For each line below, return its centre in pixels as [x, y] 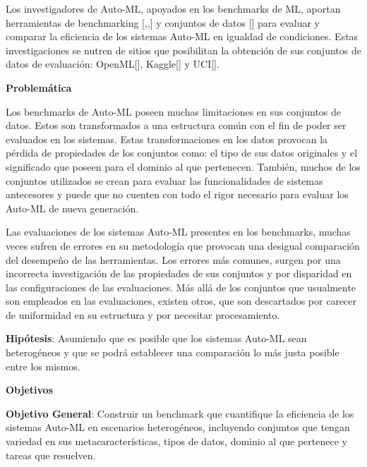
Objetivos [29, 390]
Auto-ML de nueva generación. [72, 208]
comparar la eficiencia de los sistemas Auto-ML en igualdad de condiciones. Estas [182, 36]
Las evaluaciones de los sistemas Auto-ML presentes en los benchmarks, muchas [178, 232]
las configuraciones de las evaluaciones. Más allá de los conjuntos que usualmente [181, 287]
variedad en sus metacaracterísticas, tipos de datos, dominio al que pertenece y [176, 441]
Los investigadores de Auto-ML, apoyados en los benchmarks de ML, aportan [173, 8]
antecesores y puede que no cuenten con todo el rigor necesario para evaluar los [177, 194]
